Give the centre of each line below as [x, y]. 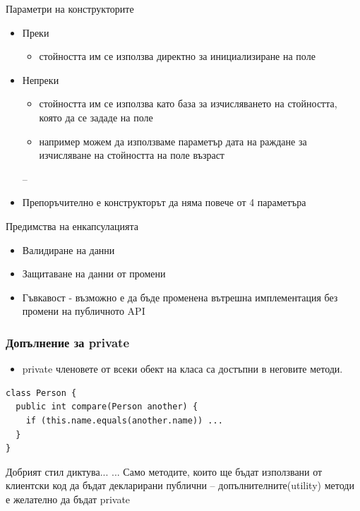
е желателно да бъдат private [68, 499]
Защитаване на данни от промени [94, 273]
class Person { [41, 393]
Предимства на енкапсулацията [72, 226]
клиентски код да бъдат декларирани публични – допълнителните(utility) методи [180, 485]
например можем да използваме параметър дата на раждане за [173, 141]
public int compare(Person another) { [107, 407]
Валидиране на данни [68, 250]
